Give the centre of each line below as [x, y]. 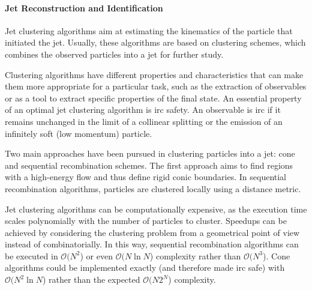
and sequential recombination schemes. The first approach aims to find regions [149, 165]
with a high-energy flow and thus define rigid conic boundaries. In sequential [145, 177]
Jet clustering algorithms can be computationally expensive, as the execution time [156, 209]
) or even [96, 255]
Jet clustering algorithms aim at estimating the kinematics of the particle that [149, 30]
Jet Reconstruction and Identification [84, 8]
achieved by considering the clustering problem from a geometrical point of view [152, 232]
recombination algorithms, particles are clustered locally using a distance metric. [153, 188]
